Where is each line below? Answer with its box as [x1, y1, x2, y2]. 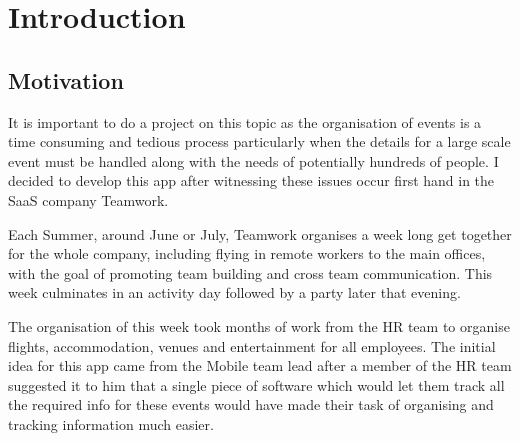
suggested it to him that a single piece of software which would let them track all [8, 374, 505, 395]
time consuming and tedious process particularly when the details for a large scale [8, 131, 511, 152]
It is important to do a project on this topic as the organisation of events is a [8, 111, 482, 132]
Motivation [8, 64, 124, 95]
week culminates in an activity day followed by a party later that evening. [8, 282, 461, 303]
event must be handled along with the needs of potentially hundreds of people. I [8, 150, 499, 171]
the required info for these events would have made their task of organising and [8, 394, 494, 415]
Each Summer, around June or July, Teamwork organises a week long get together [8, 223, 512, 244]
